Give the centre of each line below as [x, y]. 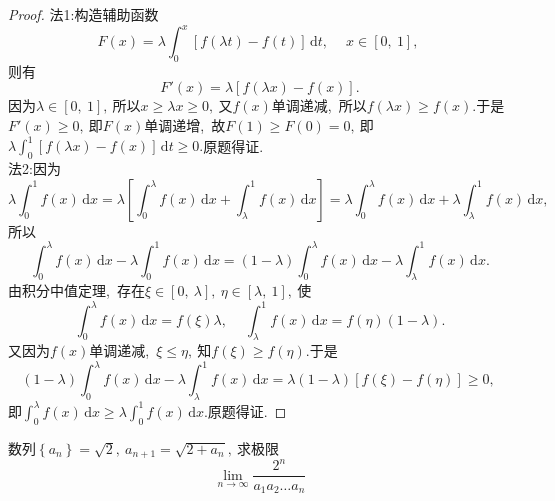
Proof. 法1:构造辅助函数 [83, 14]
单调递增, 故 [185, 125]
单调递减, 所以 [319, 105]
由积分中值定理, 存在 [76, 290]
